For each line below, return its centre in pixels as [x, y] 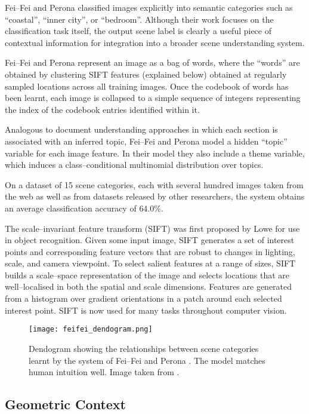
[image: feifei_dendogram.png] [91, 329]
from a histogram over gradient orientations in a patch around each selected [143, 298]
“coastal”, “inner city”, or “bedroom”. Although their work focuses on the [139, 19]
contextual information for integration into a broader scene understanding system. [155, 42]
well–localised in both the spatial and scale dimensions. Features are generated [149, 286]
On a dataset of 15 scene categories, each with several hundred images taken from [154, 184]
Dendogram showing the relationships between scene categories [144, 348]
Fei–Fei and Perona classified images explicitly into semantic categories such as [149, 7]
